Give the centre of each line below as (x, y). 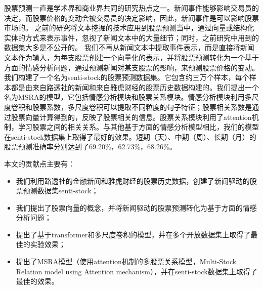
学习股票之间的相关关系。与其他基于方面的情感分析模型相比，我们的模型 (138, 127)
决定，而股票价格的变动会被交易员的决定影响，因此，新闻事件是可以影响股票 (131, 17)
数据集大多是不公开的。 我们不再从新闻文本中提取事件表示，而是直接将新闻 (129, 47)
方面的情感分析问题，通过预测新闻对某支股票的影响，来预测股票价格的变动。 (131, 67)
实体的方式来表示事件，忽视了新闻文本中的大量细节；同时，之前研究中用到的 (131, 37)
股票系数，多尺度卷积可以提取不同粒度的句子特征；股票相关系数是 (142, 107)
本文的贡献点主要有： (39, 163)
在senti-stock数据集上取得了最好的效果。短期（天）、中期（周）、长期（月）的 (130, 136)
